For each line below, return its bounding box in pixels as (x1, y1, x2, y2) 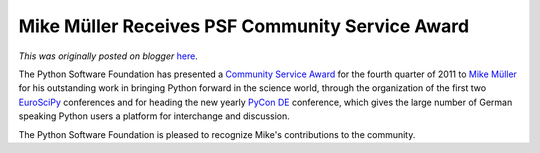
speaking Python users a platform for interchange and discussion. (18, 110, 290, 122)
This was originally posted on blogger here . (18, 50, 199, 62)
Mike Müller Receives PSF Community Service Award (18, 15, 470, 37)
